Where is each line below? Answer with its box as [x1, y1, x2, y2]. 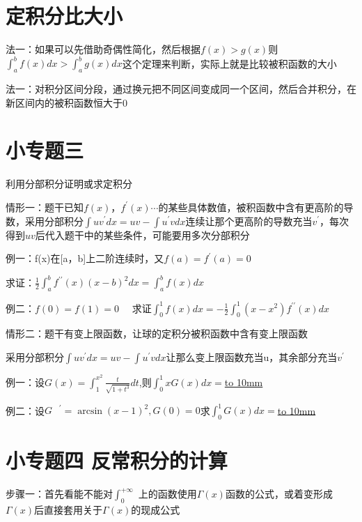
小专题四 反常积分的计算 [6, 446, 228, 475]
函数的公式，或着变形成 [225, 486, 333, 501]
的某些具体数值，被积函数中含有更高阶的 [158, 199, 344, 214]
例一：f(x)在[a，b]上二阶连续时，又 [6, 251, 164, 266]
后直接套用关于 [34, 502, 103, 516]
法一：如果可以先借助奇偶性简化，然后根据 [6, 42, 200, 56]
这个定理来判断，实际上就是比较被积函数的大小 [122, 56, 337, 70]
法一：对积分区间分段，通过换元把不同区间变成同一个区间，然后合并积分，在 [6, 82, 356, 96]
